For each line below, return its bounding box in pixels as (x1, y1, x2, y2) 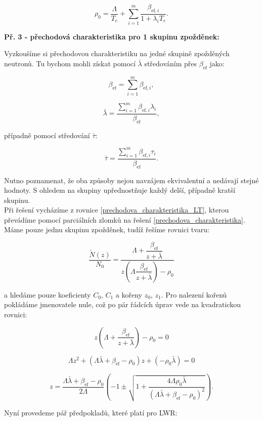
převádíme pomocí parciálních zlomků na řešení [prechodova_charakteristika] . (4, 214, 245, 225)
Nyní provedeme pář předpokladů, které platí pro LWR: (4, 407, 178, 417)
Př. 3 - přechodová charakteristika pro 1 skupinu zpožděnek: (4, 31, 220, 41)
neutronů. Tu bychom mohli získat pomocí (4, 58, 136, 68)
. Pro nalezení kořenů (161, 289, 227, 300)
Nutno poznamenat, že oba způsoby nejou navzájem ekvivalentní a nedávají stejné (4, 175, 259, 185)
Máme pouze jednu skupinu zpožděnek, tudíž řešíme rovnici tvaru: (4, 224, 209, 235)
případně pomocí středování (4, 130, 90, 140)
